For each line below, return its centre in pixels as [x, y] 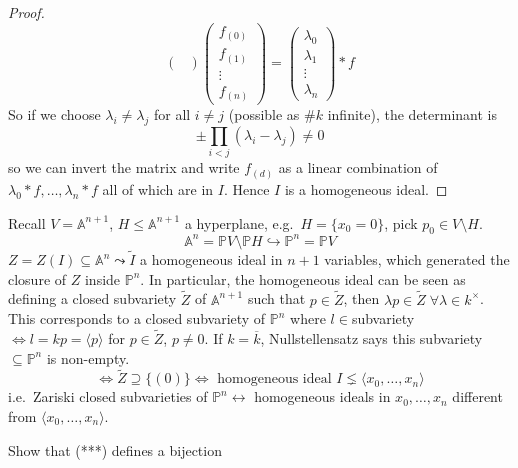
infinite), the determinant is [412, 114]
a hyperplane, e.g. [239, 222]
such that [276, 298]
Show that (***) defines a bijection [115, 449]
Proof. [26, 12]
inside [102, 278]
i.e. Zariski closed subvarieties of [108, 396]
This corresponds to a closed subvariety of [137, 318]
